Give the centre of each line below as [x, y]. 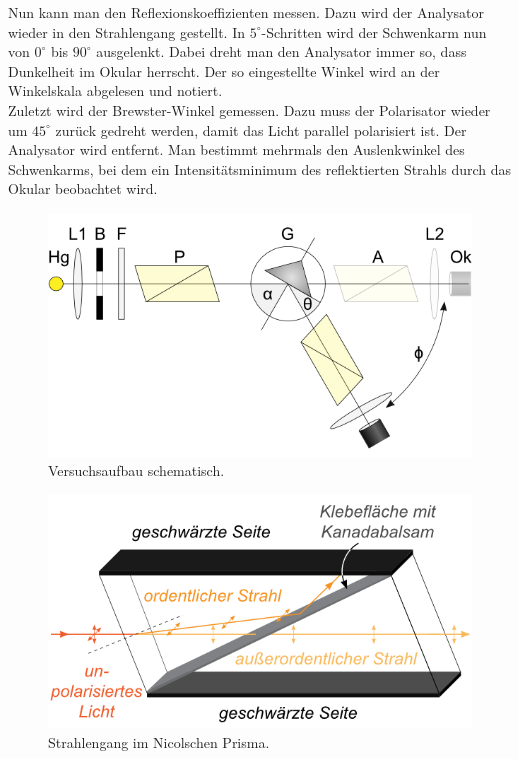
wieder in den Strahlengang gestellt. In [127, 31]
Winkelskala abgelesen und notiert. [115, 90]
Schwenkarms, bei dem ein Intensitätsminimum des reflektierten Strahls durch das [260, 168]
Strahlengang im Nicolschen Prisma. [159, 741]
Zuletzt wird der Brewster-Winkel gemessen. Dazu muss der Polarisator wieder [249, 109]
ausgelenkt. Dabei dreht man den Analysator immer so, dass [281, 51]
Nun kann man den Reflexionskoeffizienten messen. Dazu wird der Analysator [246, 12]
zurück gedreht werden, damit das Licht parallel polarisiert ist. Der [261, 129]
